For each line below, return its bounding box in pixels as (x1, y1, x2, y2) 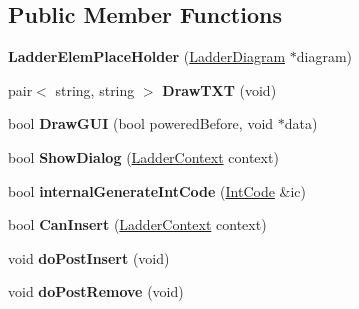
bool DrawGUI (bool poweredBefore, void (8, 113, 274, 134)
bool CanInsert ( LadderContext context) (8, 214, 267, 235)
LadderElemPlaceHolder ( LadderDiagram (8, 46, 286, 67)
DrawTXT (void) (162, 79, 277, 100)
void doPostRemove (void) (8, 281, 184, 302)
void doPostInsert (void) (8, 247, 170, 268)
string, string (55, 79, 135, 100)
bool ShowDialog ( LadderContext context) (8, 146, 279, 167)
